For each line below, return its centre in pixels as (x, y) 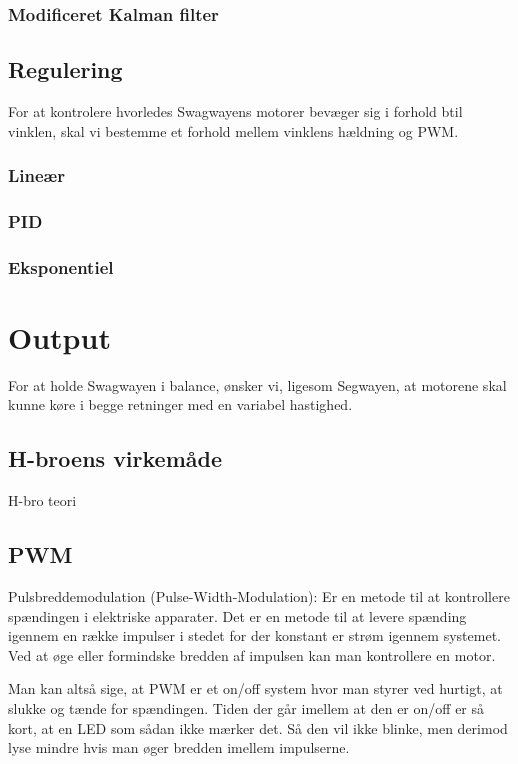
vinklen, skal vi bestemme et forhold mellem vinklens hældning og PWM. (233, 130)
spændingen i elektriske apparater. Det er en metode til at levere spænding (237, 615)
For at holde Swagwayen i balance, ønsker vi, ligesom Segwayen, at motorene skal (257, 384)
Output (59, 336)
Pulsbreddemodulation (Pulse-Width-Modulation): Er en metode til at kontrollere (259, 596)
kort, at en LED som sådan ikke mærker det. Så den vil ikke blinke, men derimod (258, 727)
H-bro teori (42, 500)
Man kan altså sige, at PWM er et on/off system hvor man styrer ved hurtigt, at (255, 688)
